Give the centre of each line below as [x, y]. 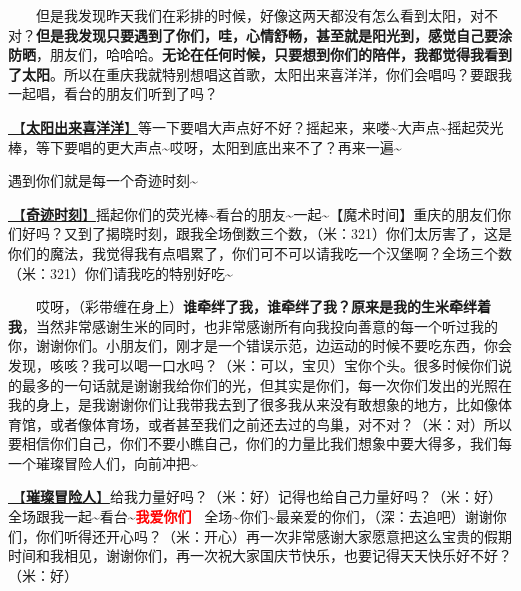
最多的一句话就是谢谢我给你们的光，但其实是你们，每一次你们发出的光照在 [266, 384]
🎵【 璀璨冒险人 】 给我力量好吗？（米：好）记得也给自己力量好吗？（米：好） [255, 496]
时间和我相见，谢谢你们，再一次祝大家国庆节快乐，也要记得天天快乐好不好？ [260, 555]
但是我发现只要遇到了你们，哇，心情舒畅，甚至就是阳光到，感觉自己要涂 [274, 34]
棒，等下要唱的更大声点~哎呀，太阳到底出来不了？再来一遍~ [205, 146]
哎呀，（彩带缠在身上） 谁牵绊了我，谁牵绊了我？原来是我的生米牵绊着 [263, 306]
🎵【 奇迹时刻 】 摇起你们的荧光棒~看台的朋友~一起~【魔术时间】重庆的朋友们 [253, 213]
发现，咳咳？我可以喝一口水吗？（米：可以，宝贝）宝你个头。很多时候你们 [253, 364]
